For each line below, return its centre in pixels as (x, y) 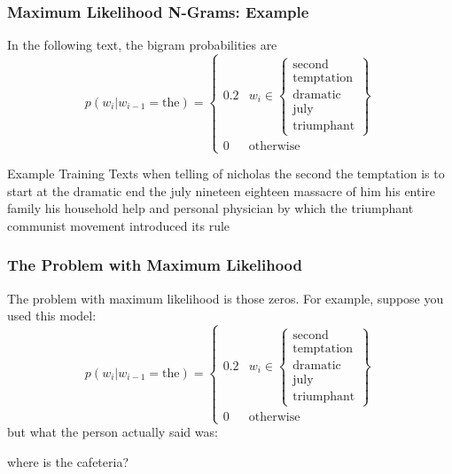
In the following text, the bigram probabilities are (142, 45)
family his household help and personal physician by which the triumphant (210, 208)
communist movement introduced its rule (119, 225)
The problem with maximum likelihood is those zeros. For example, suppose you (226, 298)
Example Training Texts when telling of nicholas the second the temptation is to (226, 174)
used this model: (52, 316)
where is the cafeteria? (68, 461)
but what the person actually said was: (113, 432)
